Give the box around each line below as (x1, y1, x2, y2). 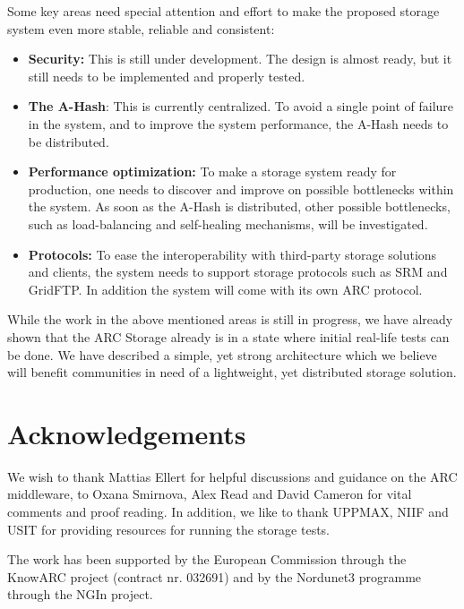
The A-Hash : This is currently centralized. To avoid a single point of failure (28, 97, 454, 116)
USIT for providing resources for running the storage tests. (7, 519, 331, 538)
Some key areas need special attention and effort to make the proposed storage (7, 2, 440, 20)
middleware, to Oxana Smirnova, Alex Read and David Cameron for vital (7, 485, 412, 503)
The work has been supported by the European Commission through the (7, 550, 407, 569)
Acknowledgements (7, 415, 246, 451)
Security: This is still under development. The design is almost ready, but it (28, 49, 452, 68)
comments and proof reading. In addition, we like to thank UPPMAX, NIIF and (7, 502, 449, 520)
